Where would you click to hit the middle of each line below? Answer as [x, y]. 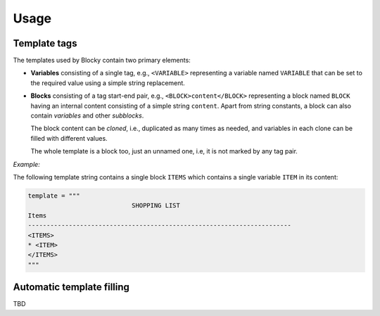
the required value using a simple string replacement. [108, 83]
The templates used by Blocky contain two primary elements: [102, 61]
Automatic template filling [71, 287]
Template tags [45, 43]
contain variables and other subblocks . [87, 115]
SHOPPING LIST [156, 206]
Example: [26, 164]
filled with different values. [69, 138]
